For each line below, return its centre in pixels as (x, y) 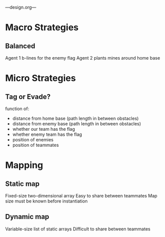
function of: (17, 109)
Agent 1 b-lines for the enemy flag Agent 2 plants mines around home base (83, 58)
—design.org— (21, 7)
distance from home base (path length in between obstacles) (75, 118)
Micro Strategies (41, 78)
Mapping (24, 165)
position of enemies (33, 140)
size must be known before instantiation (46, 201)
